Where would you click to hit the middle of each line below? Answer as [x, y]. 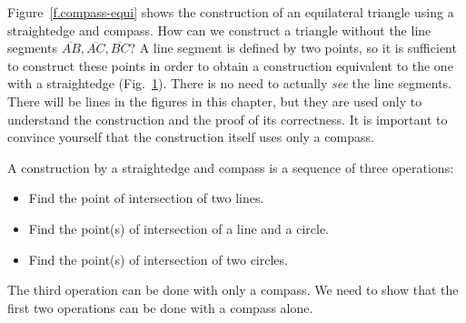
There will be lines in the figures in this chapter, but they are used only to [215, 101]
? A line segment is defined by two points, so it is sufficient [293, 48]
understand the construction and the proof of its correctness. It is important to [228, 119]
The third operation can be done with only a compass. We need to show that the [233, 290]
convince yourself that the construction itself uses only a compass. [191, 137]
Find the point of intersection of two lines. [146, 198]
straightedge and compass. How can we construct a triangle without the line [219, 30]
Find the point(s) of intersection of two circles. [158, 259]
